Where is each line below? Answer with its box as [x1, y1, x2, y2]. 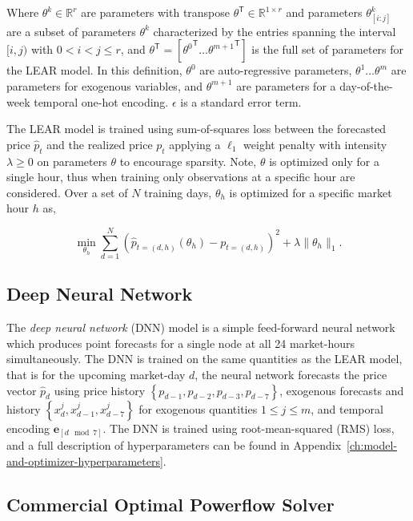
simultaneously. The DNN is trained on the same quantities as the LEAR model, [6, 350, 403, 367]
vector [6, 382, 37, 398]
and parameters [286, 4, 363, 20]
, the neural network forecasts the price [194, 366, 387, 382]
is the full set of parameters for [251, 41, 404, 58]
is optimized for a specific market [229, 184, 392, 200]
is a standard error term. [180, 93, 302, 110]
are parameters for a [236, 77, 336, 94]
